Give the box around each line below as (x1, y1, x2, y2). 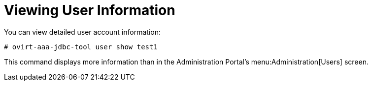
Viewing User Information (4, 2, 175, 19)
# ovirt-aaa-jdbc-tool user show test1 (4, 42, 158, 51)
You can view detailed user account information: (4, 27, 161, 36)
